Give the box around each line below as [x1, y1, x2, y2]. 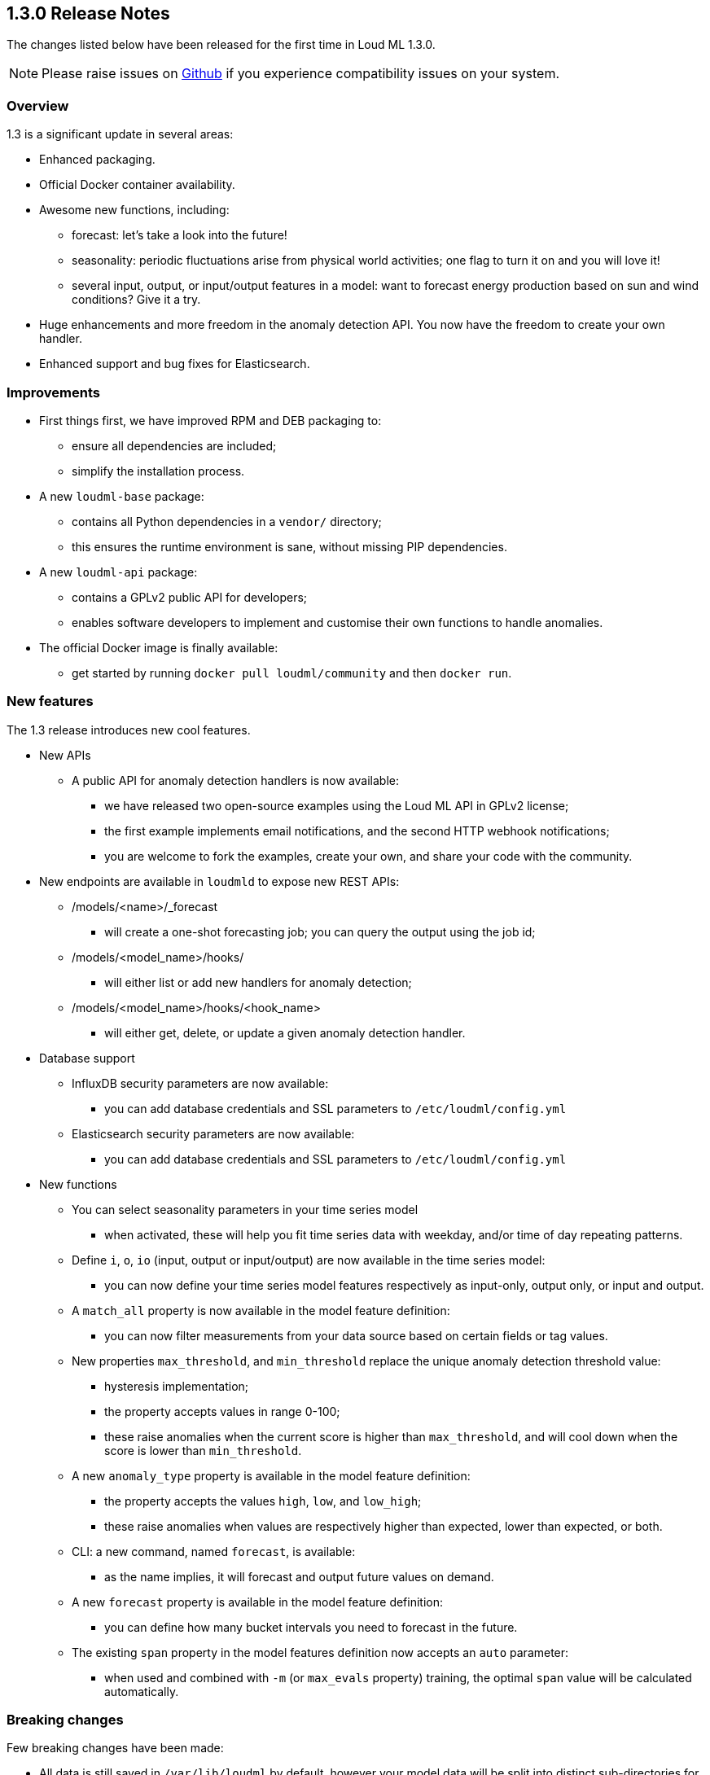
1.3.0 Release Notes [7, 3, 170, 24]
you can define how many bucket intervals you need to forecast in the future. [104, 1619, 518, 1634]
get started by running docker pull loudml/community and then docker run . [72, 665, 512, 680]
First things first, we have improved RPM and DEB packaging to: [39, 413, 382, 427]
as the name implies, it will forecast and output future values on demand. [104, 1569, 494, 1584]
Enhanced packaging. [39, 152, 156, 167]
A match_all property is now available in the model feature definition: [72, 1303, 450, 1317]
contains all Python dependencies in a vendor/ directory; [72, 514, 382, 528]
